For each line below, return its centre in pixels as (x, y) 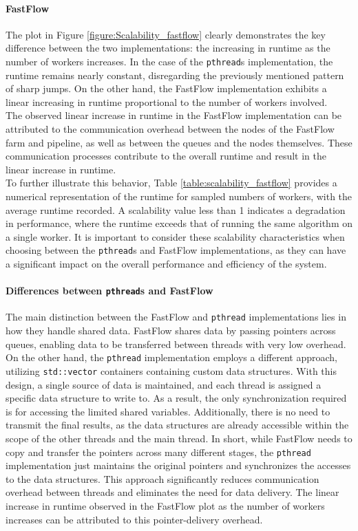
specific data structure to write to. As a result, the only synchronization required (176, 398)
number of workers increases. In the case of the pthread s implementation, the (169, 61)
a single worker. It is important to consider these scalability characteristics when (175, 236)
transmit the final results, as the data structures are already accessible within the (177, 425)
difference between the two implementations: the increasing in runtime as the (168, 48)
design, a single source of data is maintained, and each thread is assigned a (164, 384)
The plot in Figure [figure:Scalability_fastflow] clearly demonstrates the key (166, 34)
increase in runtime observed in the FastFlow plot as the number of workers (165, 506)
